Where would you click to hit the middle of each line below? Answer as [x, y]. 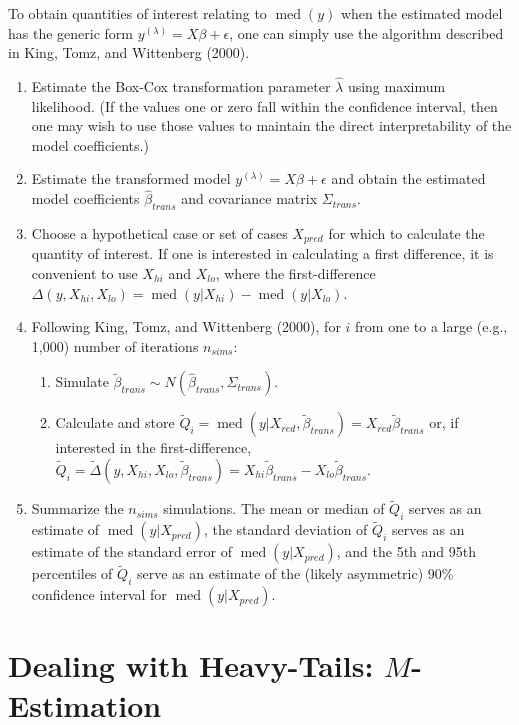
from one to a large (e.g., [431, 326]
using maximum [396, 86]
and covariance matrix [249, 198]
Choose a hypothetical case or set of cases [159, 232]
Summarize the [77, 508]
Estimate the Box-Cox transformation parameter [181, 86]
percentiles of [72, 573]
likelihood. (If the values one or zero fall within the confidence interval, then [264, 105]
